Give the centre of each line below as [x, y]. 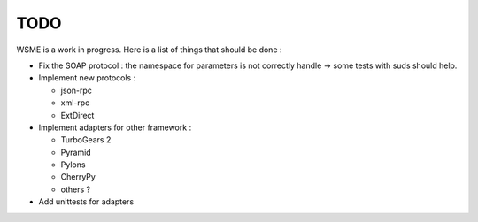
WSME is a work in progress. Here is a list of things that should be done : [149, 50]
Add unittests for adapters [86, 202]
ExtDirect [77, 115]
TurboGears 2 [86, 140]
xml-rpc [75, 103]
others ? [76, 189]
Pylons [73, 165]
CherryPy [78, 177]
